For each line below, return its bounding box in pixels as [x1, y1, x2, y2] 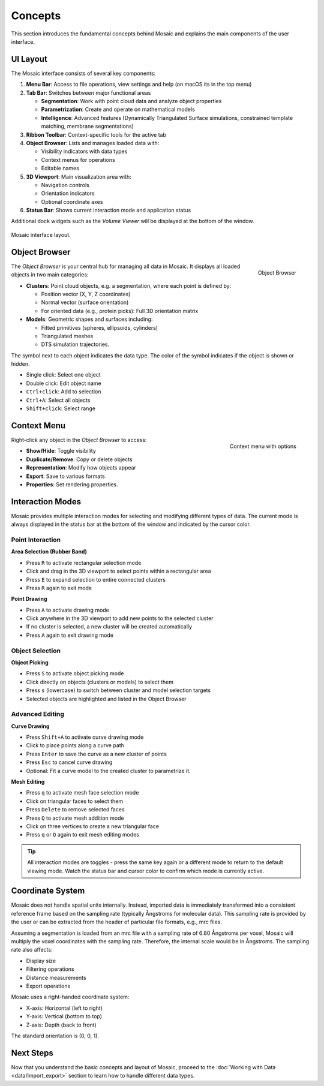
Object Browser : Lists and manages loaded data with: [26, 139, 160, 146]
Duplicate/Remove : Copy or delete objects [26, 456, 133, 463]
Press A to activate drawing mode [26, 606, 109, 613]
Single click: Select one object [26, 371, 101, 378]
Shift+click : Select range [26, 405, 96, 412]
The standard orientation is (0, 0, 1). [11, 1032, 99, 1039]
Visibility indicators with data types [41, 148, 128, 155]
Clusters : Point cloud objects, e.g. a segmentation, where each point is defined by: [26, 282, 232, 289]
